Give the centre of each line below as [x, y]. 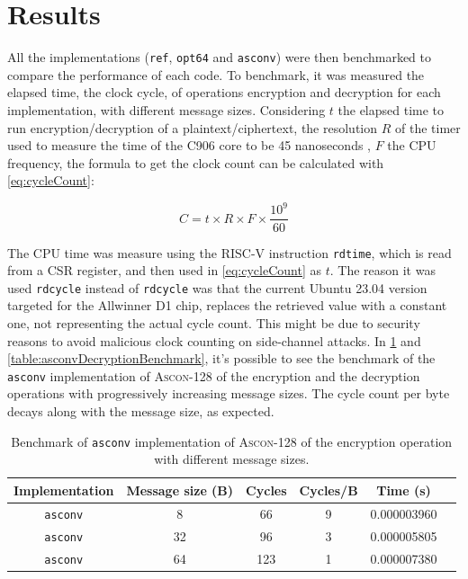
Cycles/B [328, 490]
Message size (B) [180, 490]
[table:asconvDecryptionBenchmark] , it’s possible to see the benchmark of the [221, 358]
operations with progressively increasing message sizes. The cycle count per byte [229, 393]
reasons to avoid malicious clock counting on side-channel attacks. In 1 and [214, 340]
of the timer [427, 127]
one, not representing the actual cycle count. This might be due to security [214, 323]
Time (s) [404, 490]
